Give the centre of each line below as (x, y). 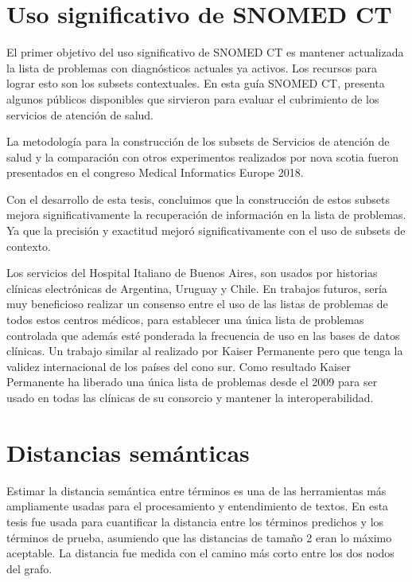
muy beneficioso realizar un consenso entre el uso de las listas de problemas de (197, 304)
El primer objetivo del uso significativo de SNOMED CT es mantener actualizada (205, 52)
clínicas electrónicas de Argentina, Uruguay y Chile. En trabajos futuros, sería (197, 288)
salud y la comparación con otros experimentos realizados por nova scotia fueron (202, 156)
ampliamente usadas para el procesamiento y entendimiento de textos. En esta (198, 506)
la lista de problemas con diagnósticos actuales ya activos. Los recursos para (192, 67)
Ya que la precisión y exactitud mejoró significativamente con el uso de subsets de (206, 230)
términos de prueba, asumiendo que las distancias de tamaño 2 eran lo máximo (199, 537)
